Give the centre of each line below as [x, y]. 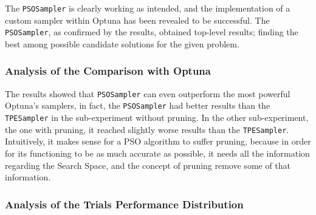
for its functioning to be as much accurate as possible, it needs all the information [157, 153]
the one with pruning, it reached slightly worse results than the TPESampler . [147, 129]
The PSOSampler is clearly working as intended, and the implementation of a [148, 8]
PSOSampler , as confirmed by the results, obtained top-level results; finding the [152, 32]
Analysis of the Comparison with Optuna [108, 71]
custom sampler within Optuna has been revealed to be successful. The [137, 20]
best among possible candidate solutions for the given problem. [122, 43]
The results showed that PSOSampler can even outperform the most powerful [148, 93]
